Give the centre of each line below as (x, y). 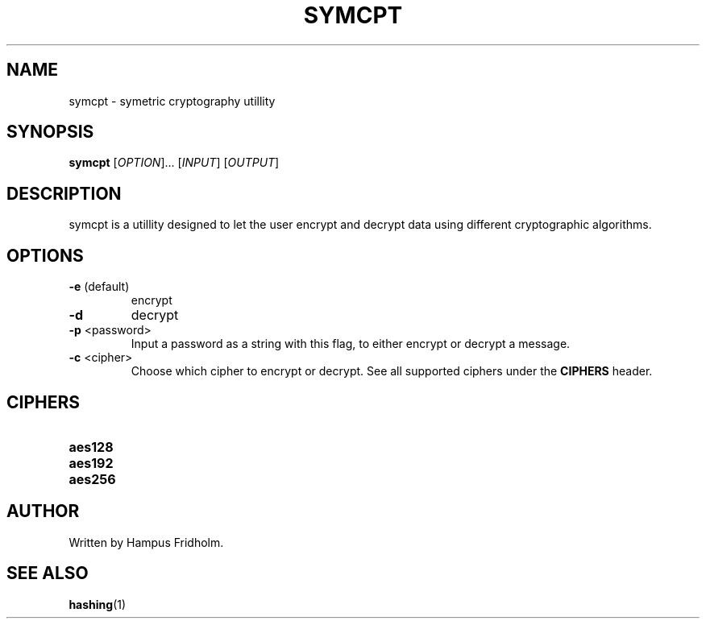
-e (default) (99, 287)
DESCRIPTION (64, 193)
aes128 (91, 447)
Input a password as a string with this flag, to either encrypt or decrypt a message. (351, 344)
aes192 (91, 463)
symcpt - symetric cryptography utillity (172, 101)
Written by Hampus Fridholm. (146, 542)
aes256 (92, 479)
